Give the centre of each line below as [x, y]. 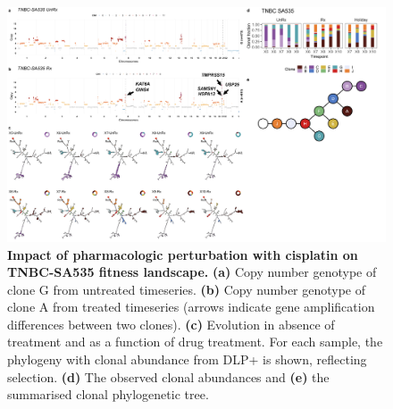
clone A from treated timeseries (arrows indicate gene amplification [191, 307]
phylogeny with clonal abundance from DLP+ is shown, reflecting [187, 359]
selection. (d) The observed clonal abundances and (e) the [168, 376]
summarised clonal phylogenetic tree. [108, 394]
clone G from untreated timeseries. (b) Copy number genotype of [187, 289]
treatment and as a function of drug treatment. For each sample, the [195, 342]
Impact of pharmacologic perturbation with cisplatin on [183, 254]
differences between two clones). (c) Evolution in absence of [171, 324]
